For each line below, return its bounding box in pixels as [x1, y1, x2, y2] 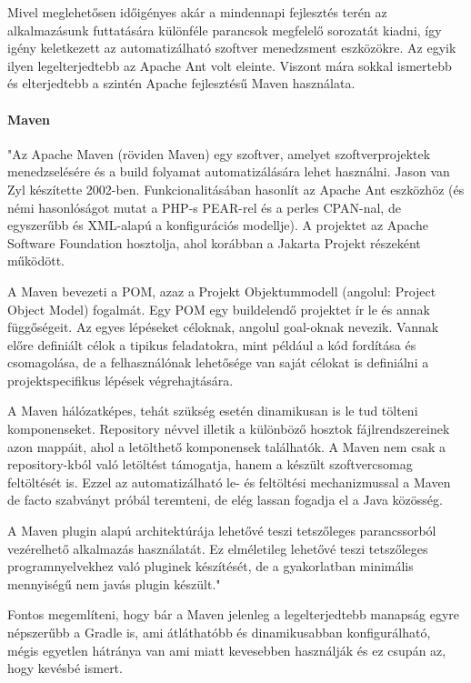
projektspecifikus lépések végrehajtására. [7, 370, 234, 389]
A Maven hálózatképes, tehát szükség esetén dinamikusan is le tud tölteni [7, 401, 418, 420]
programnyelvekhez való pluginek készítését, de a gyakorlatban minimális [7, 557, 414, 576]
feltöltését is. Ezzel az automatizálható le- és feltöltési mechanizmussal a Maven [7, 472, 451, 491]
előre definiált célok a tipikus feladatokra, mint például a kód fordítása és [7, 335, 416, 354]
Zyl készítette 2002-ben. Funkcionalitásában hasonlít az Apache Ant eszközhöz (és [7, 179, 465, 198]
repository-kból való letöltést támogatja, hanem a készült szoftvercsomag [7, 455, 413, 474]
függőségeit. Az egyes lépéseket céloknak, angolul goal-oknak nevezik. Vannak [7, 317, 439, 336]
